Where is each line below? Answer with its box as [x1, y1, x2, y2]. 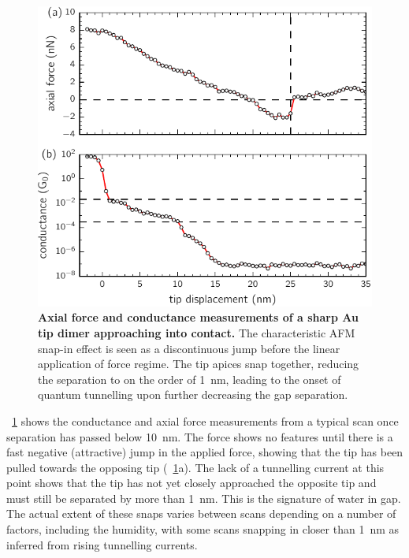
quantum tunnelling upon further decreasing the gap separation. [38, 386, 348, 403]
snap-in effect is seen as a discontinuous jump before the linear [38, 340, 340, 356]
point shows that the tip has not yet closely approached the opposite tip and [6, 474, 377, 491]
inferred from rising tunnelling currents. [6, 536, 198, 552]
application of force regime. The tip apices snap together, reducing [38, 355, 359, 372]
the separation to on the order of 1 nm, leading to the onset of [38, 370, 341, 387]
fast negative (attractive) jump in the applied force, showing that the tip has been [6, 444, 403, 460]
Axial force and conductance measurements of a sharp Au [38, 309, 359, 325]
